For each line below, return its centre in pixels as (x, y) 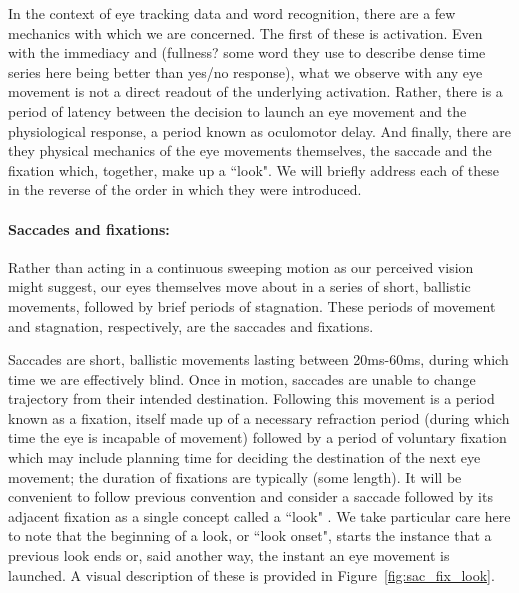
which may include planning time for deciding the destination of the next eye (244, 457)
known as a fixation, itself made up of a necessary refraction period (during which (259, 417)
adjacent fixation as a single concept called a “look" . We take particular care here (259, 515)
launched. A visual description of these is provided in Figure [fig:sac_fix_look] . (251, 574)
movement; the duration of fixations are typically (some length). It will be (235, 476)
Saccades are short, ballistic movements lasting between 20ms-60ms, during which (258, 359)
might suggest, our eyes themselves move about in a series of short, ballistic (239, 286)
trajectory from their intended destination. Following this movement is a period (251, 398)
